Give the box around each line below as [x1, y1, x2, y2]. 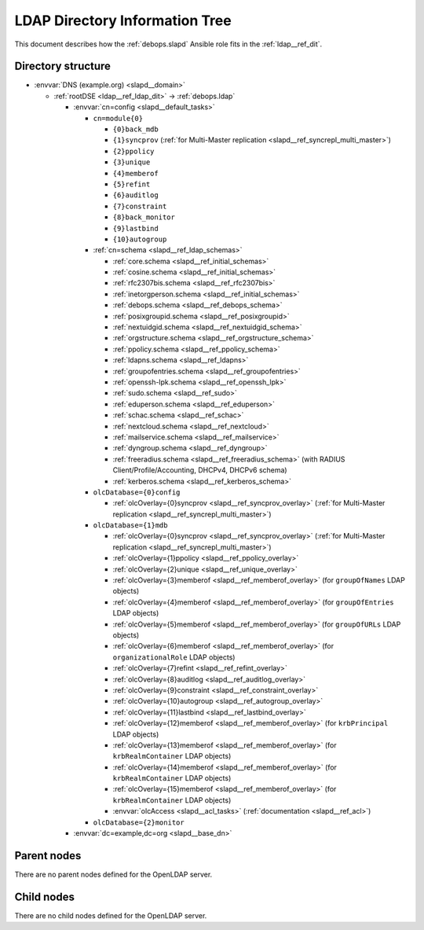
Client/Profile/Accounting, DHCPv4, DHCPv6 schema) [112, 465, 287, 475]
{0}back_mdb [112, 125, 159, 134]
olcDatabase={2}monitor [93, 818, 185, 827]
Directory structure [14, 60, 111, 73]
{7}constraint [112, 201, 167, 211]
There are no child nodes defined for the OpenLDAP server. [14, 910, 207, 920]
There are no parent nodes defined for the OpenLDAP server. [14, 869, 213, 879]
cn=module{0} [93, 114, 144, 123]
